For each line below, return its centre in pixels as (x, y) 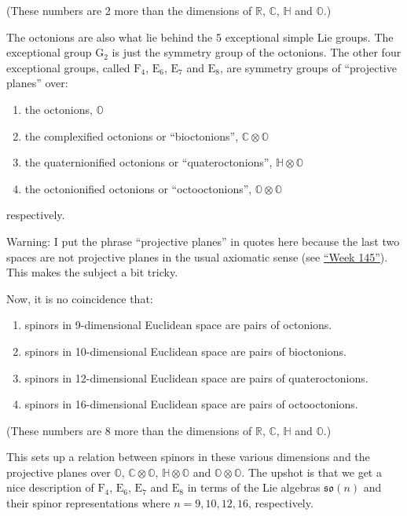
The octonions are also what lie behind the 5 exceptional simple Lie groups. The (200, 37)
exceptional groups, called (68, 67)
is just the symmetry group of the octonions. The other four (257, 52)
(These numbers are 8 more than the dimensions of (129, 430)
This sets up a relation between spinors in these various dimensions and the (188, 457)
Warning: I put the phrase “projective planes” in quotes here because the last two (203, 241)
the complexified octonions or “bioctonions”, (132, 135)
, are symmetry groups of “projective (308, 67)
